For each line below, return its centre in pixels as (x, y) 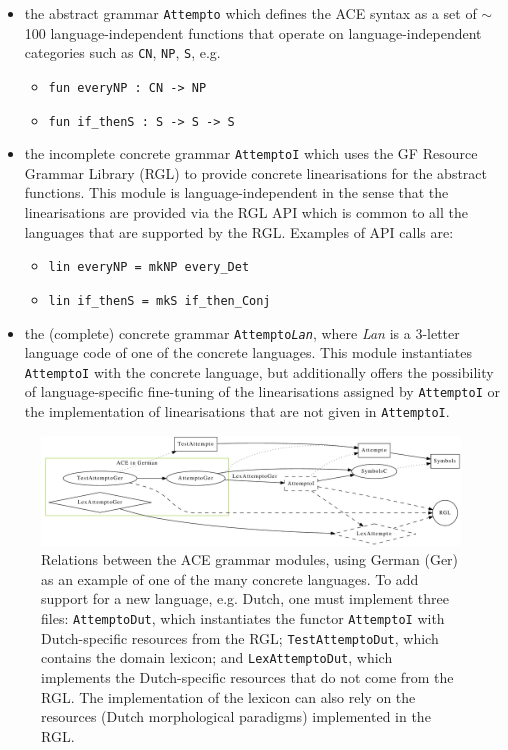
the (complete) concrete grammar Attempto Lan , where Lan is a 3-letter (242, 332)
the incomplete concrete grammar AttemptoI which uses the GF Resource (251, 153)
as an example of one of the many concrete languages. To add (230, 578)
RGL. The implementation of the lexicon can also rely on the (228, 696)
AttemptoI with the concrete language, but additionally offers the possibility (259, 371)
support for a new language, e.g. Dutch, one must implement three (245, 598)
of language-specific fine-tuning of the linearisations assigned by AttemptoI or (262, 391)
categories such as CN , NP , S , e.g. (122, 52)
